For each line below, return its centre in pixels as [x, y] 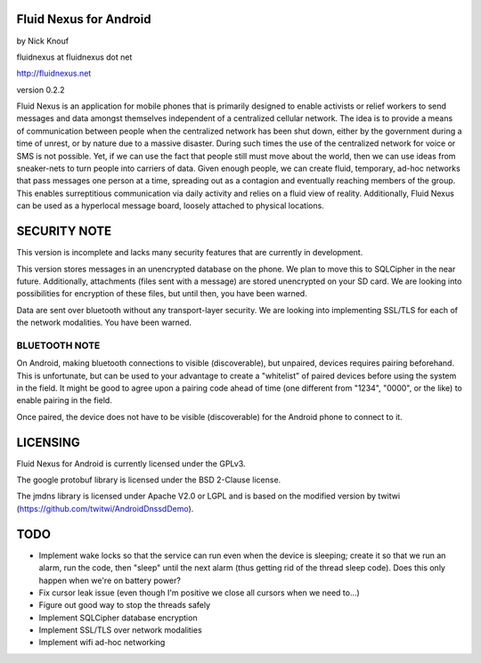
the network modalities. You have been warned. [104, 323]
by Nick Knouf [43, 41]
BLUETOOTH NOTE [58, 345]
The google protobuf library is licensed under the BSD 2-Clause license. [149, 480]
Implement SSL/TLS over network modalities [120, 630]
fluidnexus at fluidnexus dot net [74, 57]
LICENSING [48, 442]
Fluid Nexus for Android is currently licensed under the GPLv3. [131, 464]
